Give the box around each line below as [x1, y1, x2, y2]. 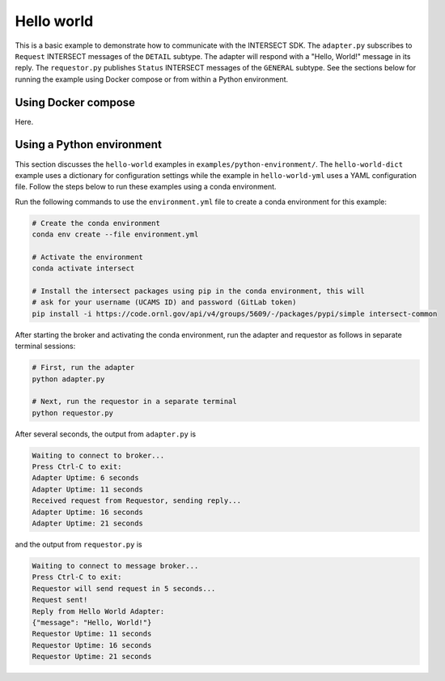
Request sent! [32, 595, 88, 605]
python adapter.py [32, 374, 105, 384]
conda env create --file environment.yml [32, 230, 199, 239]
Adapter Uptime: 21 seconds [32, 519, 143, 528]
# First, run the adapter [32, 363, 135, 372]
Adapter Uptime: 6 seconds [32, 474, 139, 483]
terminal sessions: [15, 341, 76, 351]
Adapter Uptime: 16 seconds [32, 507, 143, 517]
